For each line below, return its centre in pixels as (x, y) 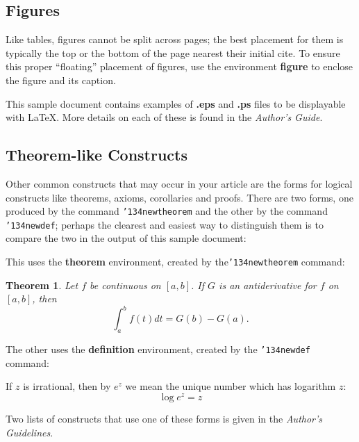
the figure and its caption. (61, 80)
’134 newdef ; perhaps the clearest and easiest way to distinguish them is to (165, 224)
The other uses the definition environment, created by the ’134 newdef (158, 349)
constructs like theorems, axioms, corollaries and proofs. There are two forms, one (179, 197)
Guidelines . (30, 432)
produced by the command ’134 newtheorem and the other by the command (167, 211)
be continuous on (125, 285)
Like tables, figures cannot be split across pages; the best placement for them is (175, 39)
